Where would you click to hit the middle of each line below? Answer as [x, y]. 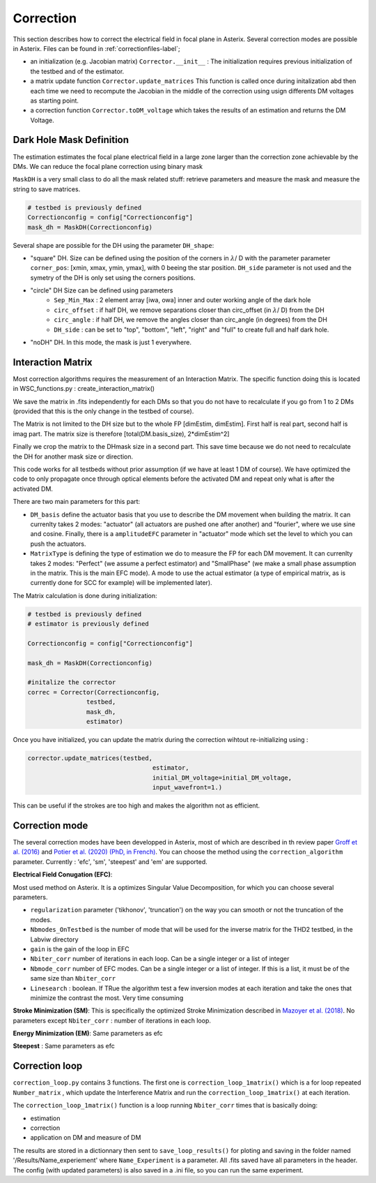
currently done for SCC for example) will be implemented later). [121, 583]
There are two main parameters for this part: [77, 502]
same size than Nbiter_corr [73, 979]
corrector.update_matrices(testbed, [90, 758]
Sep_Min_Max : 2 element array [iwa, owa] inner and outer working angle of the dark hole [182, 300]
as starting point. [55, 101]
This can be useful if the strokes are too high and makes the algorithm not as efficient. [136, 805]
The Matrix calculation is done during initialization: [85, 595]
